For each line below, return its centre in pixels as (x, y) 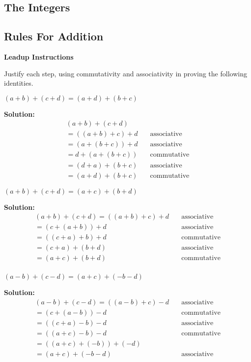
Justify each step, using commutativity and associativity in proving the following (125, 73)
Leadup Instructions (39, 56)
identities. (19, 83)
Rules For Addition (54, 36)
